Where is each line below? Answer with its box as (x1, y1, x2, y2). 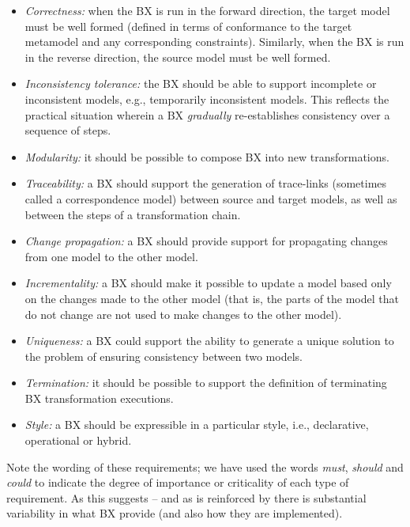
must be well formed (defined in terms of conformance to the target (24, 17, 352, 34)
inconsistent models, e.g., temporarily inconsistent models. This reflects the (24, 90, 389, 107)
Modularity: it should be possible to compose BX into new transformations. (24, 148, 389, 165)
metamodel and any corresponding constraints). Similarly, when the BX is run (24, 33, 404, 50)
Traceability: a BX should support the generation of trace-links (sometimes (24, 175, 387, 191)
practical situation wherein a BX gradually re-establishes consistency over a (24, 106, 390, 123)
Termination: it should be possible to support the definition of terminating (24, 374, 387, 391)
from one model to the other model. (24, 248, 198, 264)
